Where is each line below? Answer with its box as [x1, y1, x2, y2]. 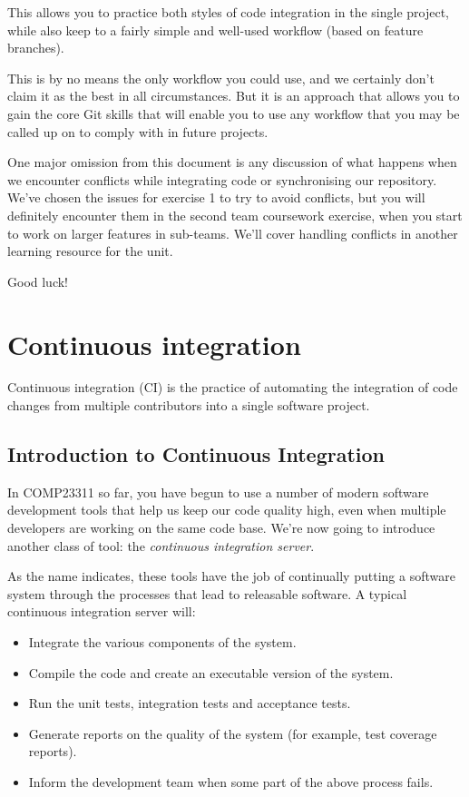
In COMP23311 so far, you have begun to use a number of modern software [7, 482, 429, 501]
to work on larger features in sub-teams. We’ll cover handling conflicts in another [7, 223, 458, 242]
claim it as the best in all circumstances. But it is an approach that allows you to [7, 86, 460, 105]
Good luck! [7, 271, 69, 290]
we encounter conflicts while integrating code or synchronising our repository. [7, 170, 437, 189]
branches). [7, 38, 64, 57]
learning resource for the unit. [7, 241, 173, 261]
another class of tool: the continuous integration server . [7, 536, 315, 555]
